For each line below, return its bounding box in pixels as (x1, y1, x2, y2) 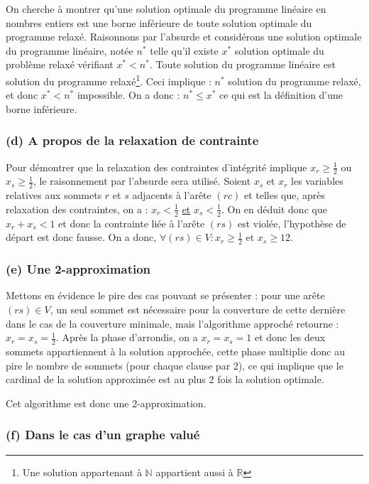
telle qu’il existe (150, 43, 219, 58)
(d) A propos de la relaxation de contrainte (6, 131, 259, 149)
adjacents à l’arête (132, 188, 211, 203)
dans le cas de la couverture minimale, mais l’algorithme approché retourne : (6, 316, 339, 330)
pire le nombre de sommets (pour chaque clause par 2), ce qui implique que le (6, 357, 343, 372)
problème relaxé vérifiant (6, 57, 114, 72)
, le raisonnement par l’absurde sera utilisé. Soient (33, 173, 251, 188)
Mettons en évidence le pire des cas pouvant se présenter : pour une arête (6, 288, 325, 303)
